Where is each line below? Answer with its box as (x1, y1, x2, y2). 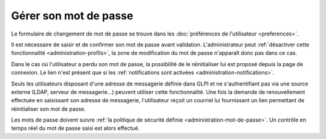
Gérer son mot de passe (11, 9, 133, 22)
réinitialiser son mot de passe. (11, 105, 86, 113)
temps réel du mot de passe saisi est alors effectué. (11, 125, 140, 132)
